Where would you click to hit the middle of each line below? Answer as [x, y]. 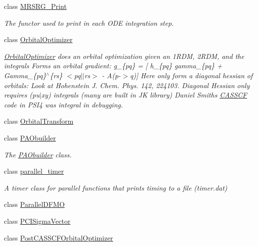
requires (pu [22, 95]
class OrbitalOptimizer [38, 39]
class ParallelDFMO [34, 204]
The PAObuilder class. [38, 154]
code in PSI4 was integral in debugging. [64, 104]
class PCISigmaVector [37, 221]
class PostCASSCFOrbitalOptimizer [59, 237]
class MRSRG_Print [35, 6]
